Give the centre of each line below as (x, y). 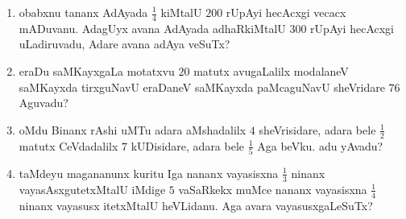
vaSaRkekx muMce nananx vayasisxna (273, 189)
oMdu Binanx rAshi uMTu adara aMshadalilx (133, 129)
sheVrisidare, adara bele (317, 129)
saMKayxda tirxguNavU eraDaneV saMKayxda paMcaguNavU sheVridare (202, 87)
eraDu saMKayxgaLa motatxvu (97, 71)
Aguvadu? (43, 103)
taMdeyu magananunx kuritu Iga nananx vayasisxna (149, 173)
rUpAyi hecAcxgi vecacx (286, 12)
